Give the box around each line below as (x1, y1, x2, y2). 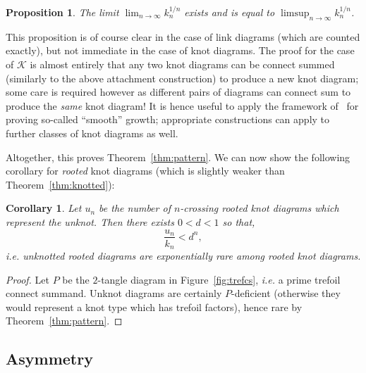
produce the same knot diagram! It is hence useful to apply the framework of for (6, 98, 359, 113)
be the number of (99, 201, 171, 215)
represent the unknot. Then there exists (6, 214, 174, 229)
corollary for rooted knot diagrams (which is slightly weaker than (6, 163, 285, 178)
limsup (281, 8, 310, 18)
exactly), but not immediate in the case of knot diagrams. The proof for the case (6, 43, 355, 58)
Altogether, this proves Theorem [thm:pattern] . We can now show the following (6, 149, 350, 164)
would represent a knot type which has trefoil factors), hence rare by (6, 299, 303, 314)
